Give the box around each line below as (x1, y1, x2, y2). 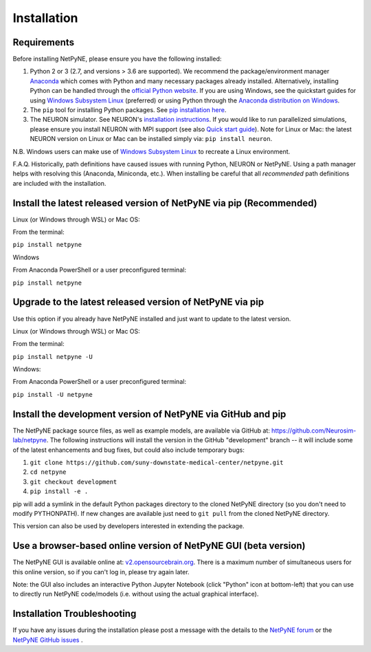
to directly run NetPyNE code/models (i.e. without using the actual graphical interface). (12, 590, 259, 598)
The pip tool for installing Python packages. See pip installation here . (30, 106, 227, 114)
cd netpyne (30, 468, 67, 476)
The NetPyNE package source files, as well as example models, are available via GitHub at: (12, 426, 271, 435)
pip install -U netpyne (12, 391, 93, 398)
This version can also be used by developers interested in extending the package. (12, 522, 245, 530)
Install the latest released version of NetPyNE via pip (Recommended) (12, 197, 317, 209)
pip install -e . (30, 488, 89, 495)
